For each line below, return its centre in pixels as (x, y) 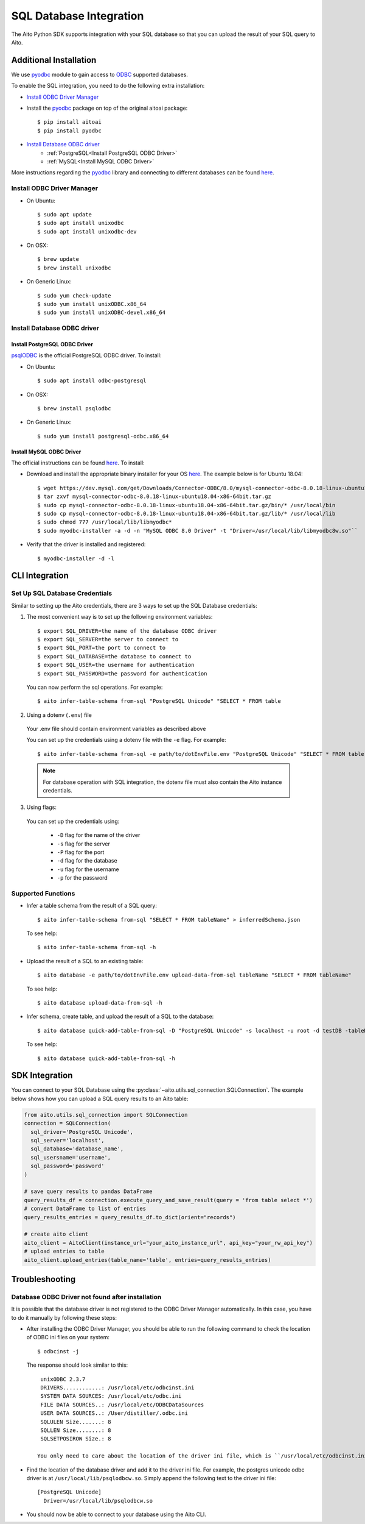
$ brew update (58, 259)
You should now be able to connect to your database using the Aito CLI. (116, 1514)
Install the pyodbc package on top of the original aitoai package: (107, 108)
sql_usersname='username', (71, 1157)
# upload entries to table (64, 1252)
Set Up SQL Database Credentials (62, 593)
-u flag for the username (88, 869)
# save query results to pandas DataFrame (88, 1191)
